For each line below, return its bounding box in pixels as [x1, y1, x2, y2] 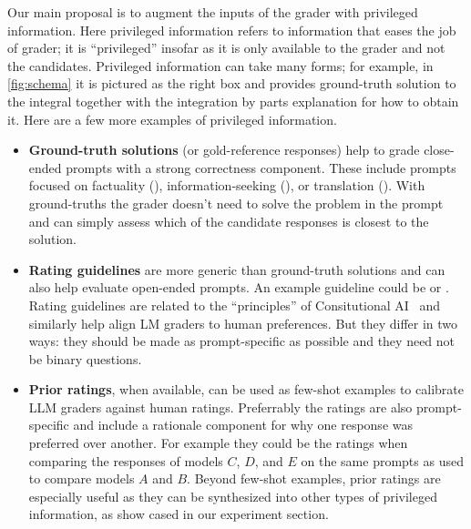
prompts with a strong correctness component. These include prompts [66, 158, 456, 177]
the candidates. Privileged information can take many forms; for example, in [7, 56, 434, 75]
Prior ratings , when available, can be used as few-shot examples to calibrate [28, 380, 464, 399]
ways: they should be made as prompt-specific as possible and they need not [28, 331, 456, 351]
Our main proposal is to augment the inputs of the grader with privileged [7, 3, 418, 21]
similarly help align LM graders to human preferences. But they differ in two [28, 313, 458, 332]
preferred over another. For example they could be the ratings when [28, 433, 408, 453]
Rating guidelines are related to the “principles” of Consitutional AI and [28, 295, 441, 314]
